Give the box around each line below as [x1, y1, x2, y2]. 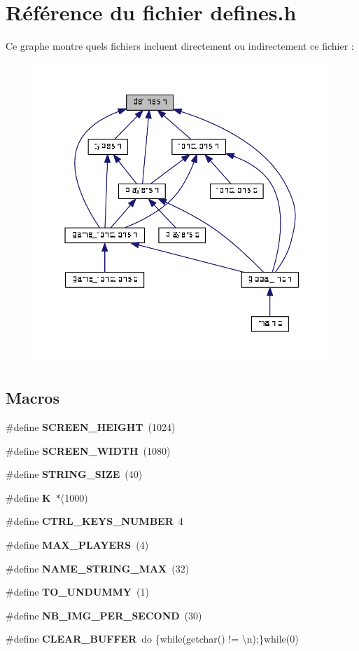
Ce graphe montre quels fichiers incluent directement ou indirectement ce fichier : [6, 39, 354, 53]
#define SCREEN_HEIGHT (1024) [6, 419, 176, 434]
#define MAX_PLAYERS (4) [6, 537, 149, 551]
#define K [6, 490, 51, 505]
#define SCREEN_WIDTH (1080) [6, 443, 171, 458]
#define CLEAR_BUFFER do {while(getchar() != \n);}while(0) [6, 631, 299, 646]
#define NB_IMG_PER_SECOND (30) [6, 608, 202, 622]
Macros [6, 387, 59, 409]
